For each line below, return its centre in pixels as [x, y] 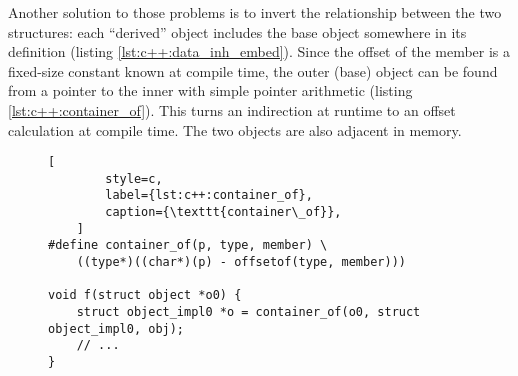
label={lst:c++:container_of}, [209, 195]
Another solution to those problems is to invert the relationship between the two [255, 12]
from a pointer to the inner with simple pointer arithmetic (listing [210, 90]
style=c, [134, 178]
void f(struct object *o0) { [145, 295]
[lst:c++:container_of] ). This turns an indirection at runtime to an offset [232, 109]
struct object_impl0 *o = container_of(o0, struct [248, 312]
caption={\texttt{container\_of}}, [223, 212]
